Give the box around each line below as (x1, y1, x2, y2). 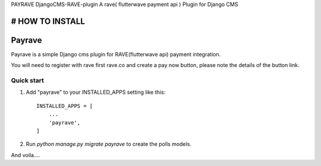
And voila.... (11, 151, 40, 158)
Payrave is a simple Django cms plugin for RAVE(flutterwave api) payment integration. (11, 50, 221, 58)
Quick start (11, 76, 45, 85)
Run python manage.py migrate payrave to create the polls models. (26, 141, 191, 148)
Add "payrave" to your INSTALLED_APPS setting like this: (26, 89, 166, 96)
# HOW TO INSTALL (11, 16, 86, 26)
